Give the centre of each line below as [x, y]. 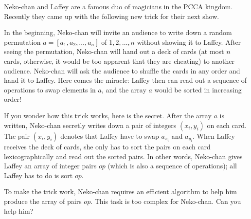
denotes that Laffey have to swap [110, 136]
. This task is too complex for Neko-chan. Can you [166, 201]
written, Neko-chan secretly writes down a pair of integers [90, 125]
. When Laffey [214, 136]
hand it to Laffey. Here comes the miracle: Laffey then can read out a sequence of [125, 80]
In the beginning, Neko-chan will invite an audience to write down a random [118, 32]
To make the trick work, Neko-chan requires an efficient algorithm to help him [120, 192]
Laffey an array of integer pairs [50, 166]
